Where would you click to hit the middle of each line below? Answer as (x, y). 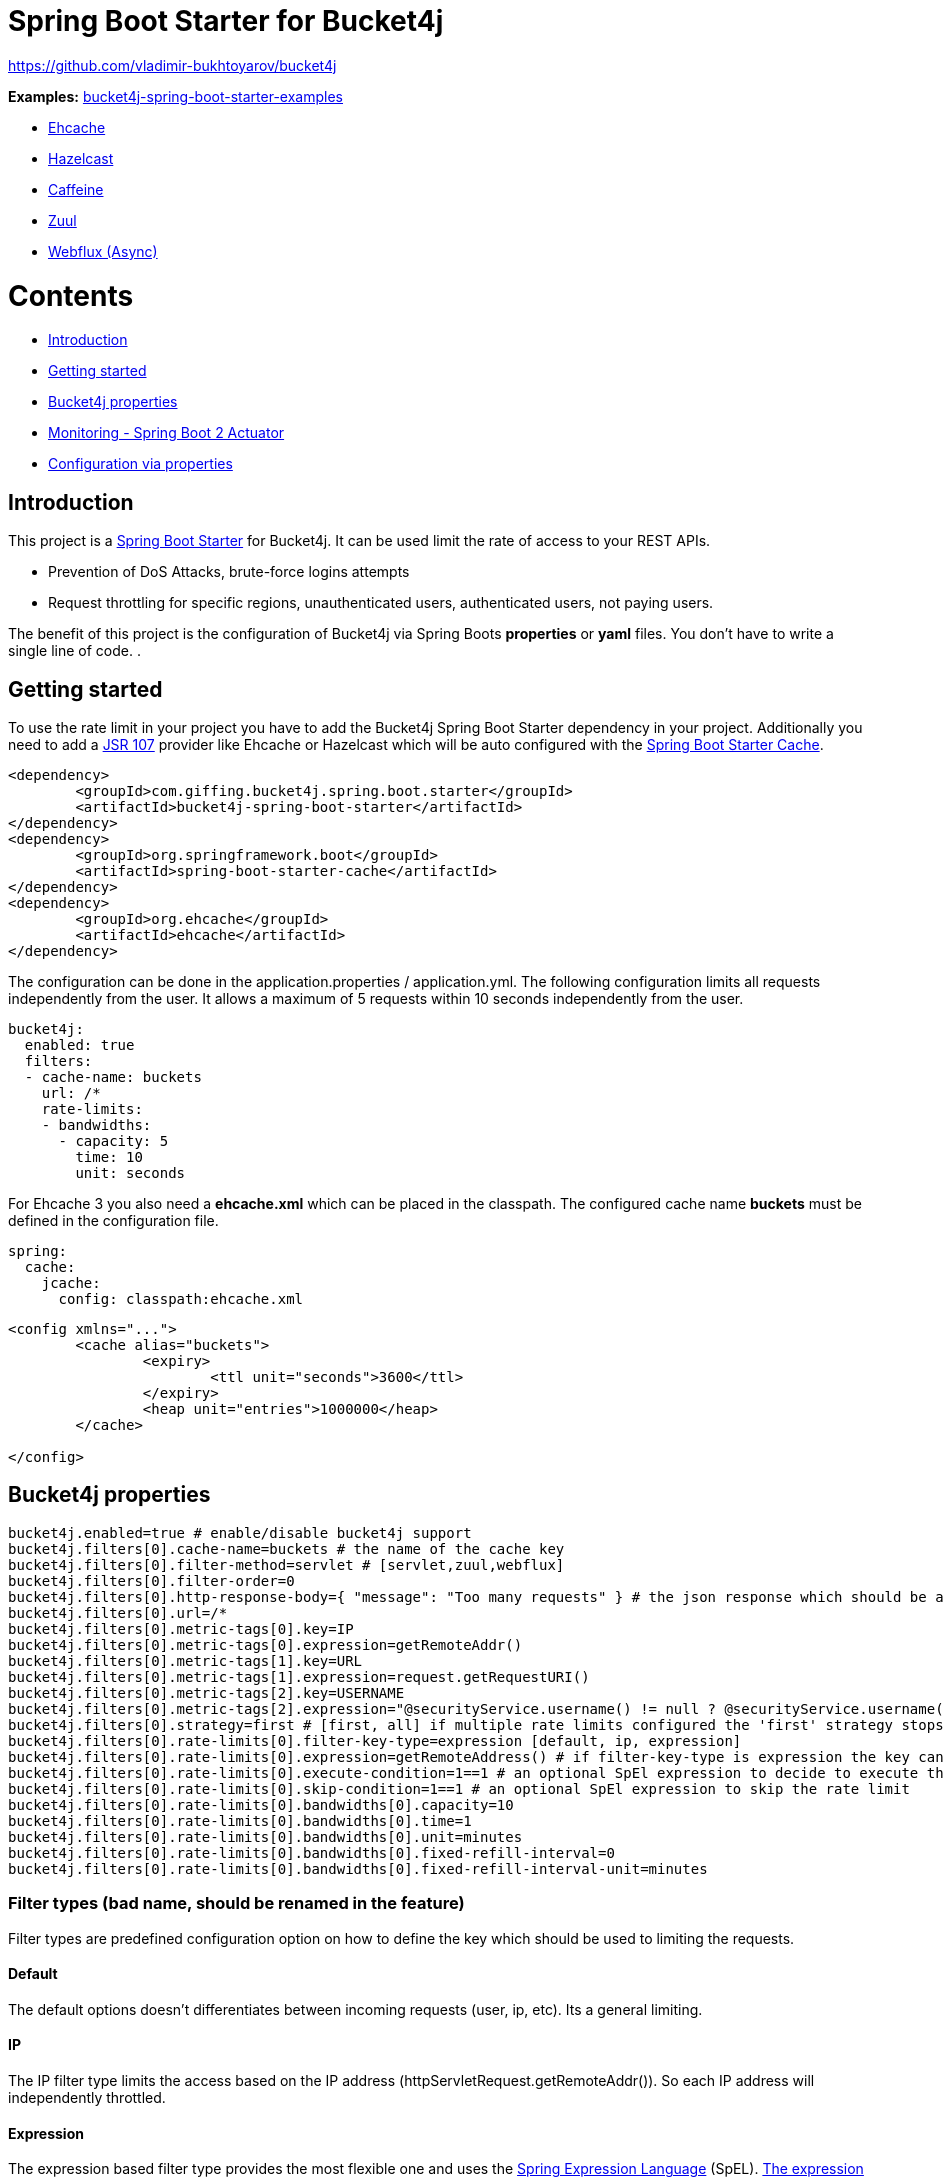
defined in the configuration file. (113, 1220)
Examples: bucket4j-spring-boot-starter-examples (176, 96)
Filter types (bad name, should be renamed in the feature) (236, 1903)
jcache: (71, 1282)
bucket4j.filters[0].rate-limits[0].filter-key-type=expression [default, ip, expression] (375, 1740)
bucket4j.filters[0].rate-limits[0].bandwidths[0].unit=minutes (265, 1836)
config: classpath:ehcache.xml (181, 1298)
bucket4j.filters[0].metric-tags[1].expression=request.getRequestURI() (299, 1676)
